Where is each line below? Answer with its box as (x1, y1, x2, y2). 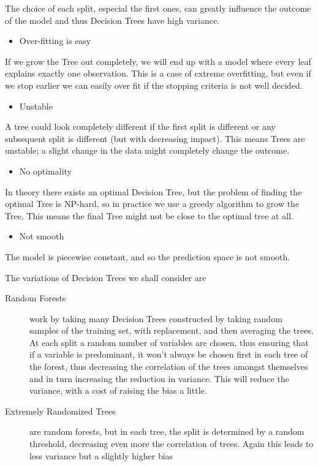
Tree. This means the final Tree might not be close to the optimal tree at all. (5, 209, 293, 222)
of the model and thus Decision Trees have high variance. (5, 13, 220, 26)
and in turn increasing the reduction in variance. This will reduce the (29, 372, 289, 385)
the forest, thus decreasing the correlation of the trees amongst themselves (29, 360, 308, 373)
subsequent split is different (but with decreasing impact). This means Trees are (5, 132, 305, 145)
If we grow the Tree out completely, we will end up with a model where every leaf (5, 54, 311, 67)
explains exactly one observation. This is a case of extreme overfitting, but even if (5, 67, 311, 80)
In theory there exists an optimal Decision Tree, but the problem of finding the (5, 185, 302, 198)
